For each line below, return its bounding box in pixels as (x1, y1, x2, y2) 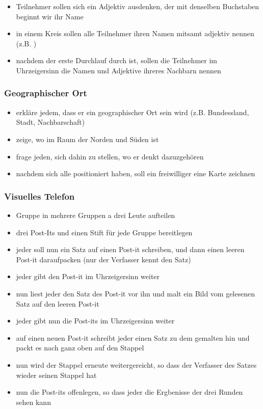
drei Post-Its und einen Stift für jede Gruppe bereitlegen (16, 227, 193, 237)
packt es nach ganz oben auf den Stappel (16, 342, 144, 353)
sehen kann (16, 396, 51, 407)
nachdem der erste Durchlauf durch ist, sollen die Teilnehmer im (16, 55, 217, 66)
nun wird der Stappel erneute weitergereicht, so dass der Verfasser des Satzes (16, 359, 257, 370)
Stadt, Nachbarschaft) (16, 117, 85, 127)
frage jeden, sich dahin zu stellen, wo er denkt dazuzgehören (16, 151, 204, 161)
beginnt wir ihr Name (16, 11, 84, 21)
